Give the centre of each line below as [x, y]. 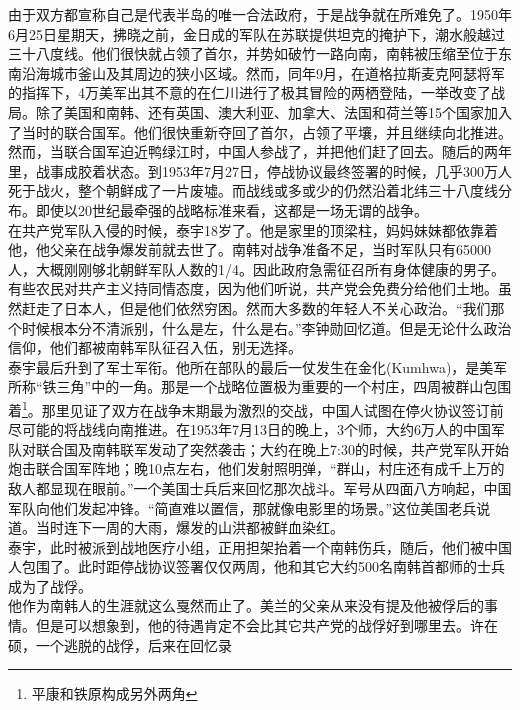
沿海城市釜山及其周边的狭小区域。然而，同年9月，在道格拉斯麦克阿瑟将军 [263, 72]
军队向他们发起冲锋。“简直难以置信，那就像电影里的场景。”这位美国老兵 [242, 507]
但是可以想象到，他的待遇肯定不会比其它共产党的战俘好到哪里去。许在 [266, 625]
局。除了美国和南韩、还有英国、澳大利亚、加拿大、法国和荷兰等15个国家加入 [260, 111]
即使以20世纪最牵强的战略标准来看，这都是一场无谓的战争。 [231, 209]
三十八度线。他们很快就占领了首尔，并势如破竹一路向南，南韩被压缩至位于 [253, 53]
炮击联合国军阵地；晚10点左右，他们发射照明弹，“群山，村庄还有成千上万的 [256, 468]
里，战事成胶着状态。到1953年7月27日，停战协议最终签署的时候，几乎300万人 [260, 170]
